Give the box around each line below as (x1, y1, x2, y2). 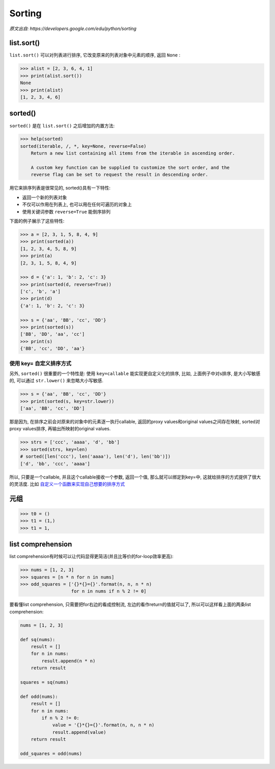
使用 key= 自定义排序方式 (9, 360, 71, 367)
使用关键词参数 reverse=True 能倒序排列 (22, 208, 111, 215)
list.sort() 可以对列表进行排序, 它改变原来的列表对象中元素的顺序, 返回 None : (9, 52, 181, 58)
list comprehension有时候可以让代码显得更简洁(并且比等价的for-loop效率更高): (9, 553, 174, 560)
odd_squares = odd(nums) (20, 751, 82, 756)
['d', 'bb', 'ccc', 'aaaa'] (20, 461, 90, 466)
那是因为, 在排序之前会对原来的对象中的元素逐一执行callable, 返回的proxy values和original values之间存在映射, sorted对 (9, 418, 260, 425)
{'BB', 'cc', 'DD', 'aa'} (20, 346, 85, 352)
